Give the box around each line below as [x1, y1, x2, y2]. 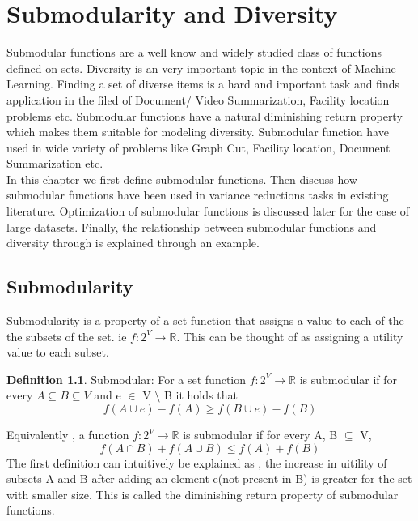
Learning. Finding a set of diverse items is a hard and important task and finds [6, 75, 399, 92]
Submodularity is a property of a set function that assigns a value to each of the [6, 312, 404, 329]
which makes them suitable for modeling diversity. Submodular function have [6, 123, 389, 140]
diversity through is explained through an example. [6, 234, 260, 251]
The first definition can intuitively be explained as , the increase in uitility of [6, 454, 387, 471]
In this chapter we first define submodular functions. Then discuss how [6, 170, 357, 187]
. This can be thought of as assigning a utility [176, 327, 403, 344]
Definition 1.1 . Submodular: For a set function [6, 370, 247, 387]
